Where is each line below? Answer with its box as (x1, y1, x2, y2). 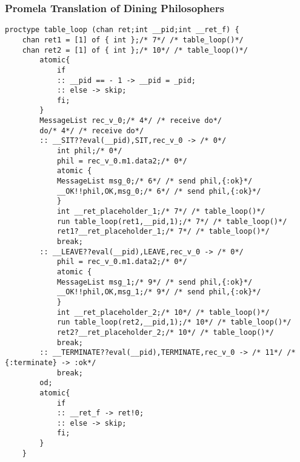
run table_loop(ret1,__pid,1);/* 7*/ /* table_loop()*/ (56, 217, 287, 226)
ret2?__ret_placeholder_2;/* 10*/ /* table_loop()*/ (56, 328, 274, 337)
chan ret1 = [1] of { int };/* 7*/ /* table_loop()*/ (22, 35, 244, 44)
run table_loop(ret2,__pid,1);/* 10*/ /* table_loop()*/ (56, 318, 292, 327)
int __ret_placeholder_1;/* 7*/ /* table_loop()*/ (56, 207, 265, 216)
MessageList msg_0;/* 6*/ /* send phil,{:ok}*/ (56, 177, 253, 186)
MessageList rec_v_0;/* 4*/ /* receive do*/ (39, 116, 222, 125)
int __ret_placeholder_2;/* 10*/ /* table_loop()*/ (56, 308, 270, 317)
